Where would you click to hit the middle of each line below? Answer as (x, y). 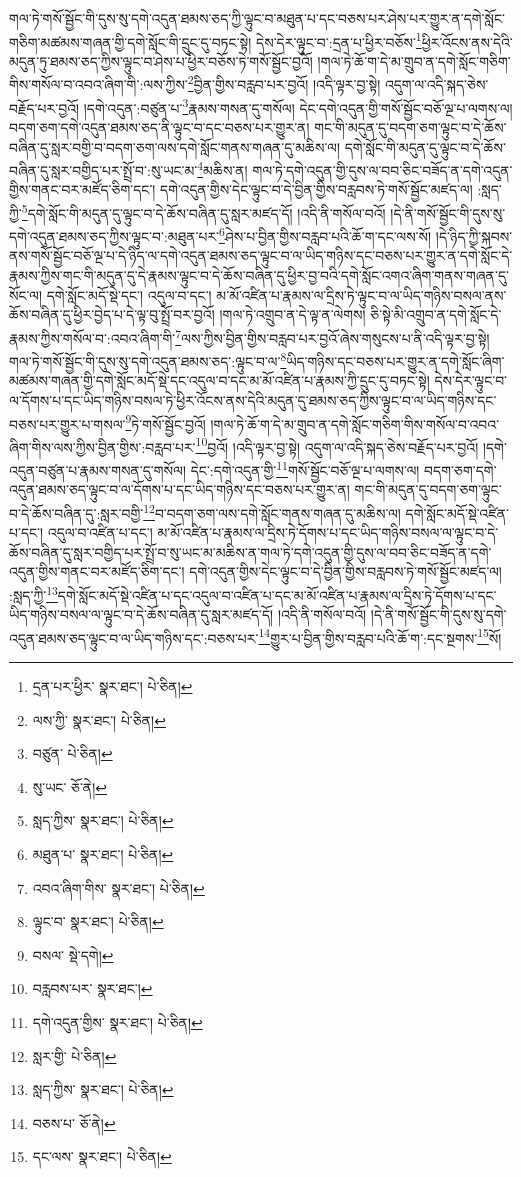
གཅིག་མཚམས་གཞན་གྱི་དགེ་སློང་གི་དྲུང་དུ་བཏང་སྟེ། (130, 41)
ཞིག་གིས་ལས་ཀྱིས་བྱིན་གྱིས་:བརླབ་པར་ (102, 446)
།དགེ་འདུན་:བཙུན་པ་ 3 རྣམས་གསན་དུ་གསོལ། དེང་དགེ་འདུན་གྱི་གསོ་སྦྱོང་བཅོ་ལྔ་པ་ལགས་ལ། (298, 106)
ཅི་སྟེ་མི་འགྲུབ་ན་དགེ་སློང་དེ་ (436, 314)
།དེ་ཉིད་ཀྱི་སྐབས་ (474, 235)
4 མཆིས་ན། (222, 168)
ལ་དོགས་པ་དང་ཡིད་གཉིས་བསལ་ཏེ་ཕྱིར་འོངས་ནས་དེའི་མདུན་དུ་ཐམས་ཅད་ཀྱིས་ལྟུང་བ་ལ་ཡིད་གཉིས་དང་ (253, 399)
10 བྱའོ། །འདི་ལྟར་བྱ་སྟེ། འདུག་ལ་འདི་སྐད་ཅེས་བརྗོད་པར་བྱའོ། (337, 445)
